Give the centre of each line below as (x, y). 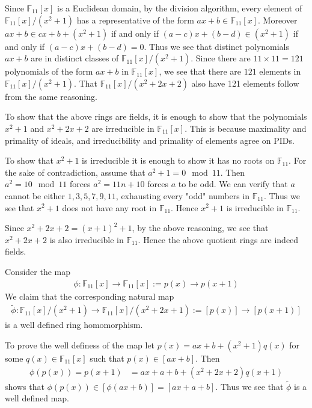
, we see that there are (200, 71)
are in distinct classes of (75, 58)
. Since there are (221, 58)
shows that (25, 386)
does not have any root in (109, 207)
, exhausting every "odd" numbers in (183, 195)
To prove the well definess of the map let (80, 345)
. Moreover (278, 20)
